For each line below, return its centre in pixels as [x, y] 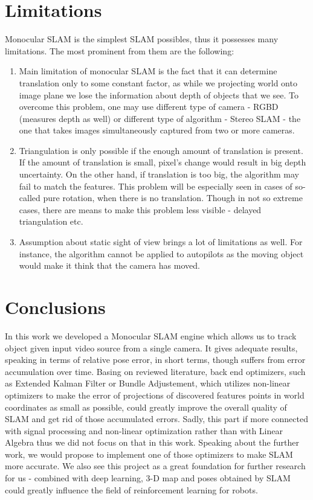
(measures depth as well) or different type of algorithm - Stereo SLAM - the [160, 118]
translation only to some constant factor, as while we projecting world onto [158, 82]
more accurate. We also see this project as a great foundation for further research [155, 466]
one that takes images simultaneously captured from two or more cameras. [157, 130]
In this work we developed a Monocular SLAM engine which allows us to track [151, 335]
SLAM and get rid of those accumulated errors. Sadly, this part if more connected [156, 419]
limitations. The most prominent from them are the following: [120, 50]
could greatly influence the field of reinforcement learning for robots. [131, 489]
